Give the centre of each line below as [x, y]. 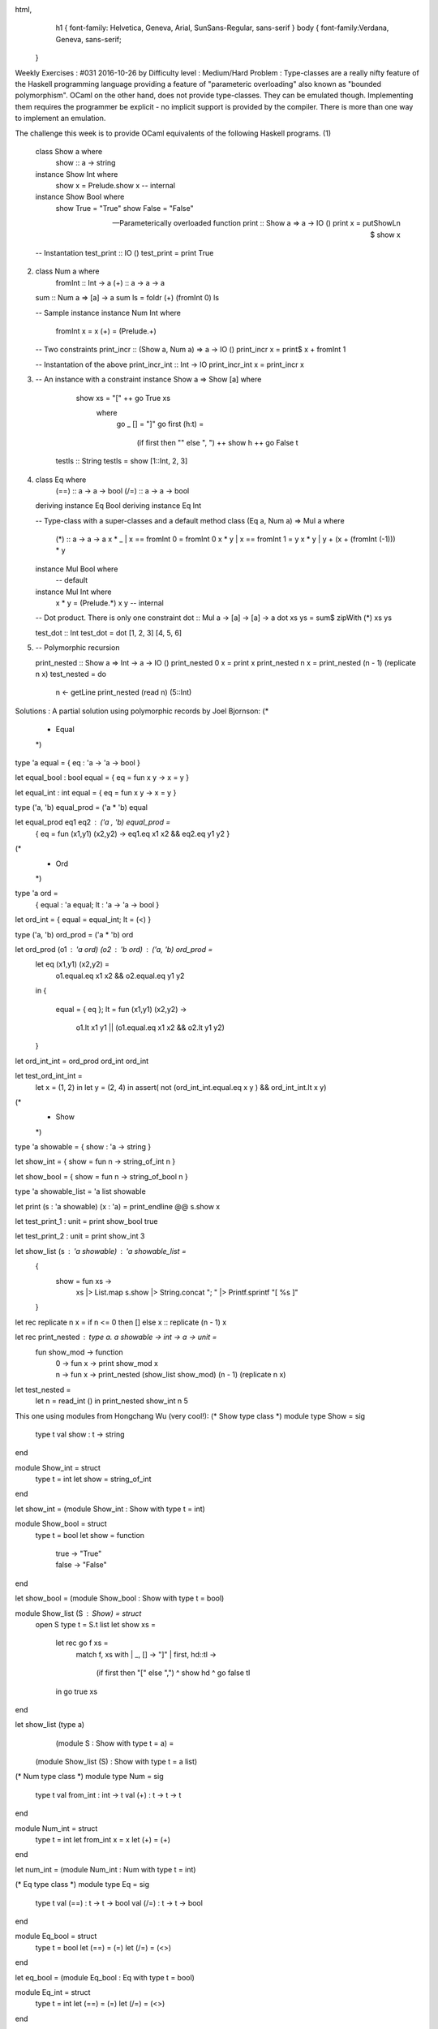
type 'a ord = [36, 894]
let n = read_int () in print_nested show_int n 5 [112, 1401]
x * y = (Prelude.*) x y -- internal [109, 603]
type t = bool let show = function [90, 1535]
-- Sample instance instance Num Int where [108, 312]
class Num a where [67, 271]
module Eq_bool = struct [56, 1936]
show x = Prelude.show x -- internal [116, 186]
